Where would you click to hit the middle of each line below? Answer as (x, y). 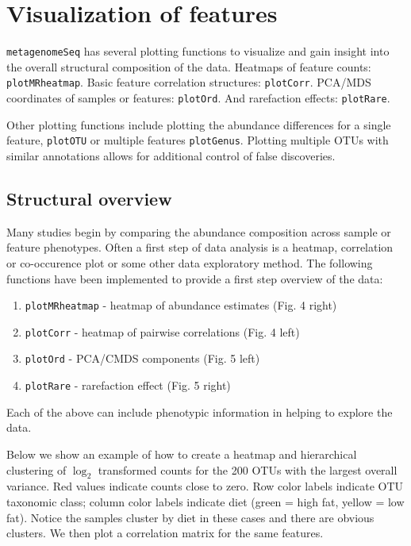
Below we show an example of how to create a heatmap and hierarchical (182, 454)
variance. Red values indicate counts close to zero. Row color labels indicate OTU (205, 486)
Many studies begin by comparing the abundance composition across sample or (199, 231)
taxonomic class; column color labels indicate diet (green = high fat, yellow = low (205, 501)
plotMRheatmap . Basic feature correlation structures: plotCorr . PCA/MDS (189, 82)
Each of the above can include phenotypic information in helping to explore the (200, 411)
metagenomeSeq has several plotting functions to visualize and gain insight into (198, 51)
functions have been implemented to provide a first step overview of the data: (195, 278)
